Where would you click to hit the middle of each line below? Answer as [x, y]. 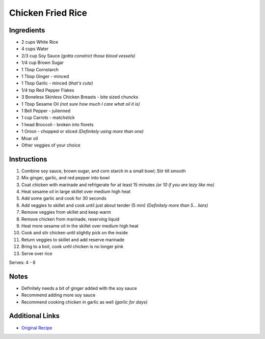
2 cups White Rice [40, 42]
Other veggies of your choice [51, 145]
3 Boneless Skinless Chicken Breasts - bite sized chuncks [80, 97]
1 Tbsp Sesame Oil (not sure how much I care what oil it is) [81, 104]
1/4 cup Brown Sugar [42, 63]
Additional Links [34, 316]
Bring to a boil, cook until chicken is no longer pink [72, 247]
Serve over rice [37, 254]
